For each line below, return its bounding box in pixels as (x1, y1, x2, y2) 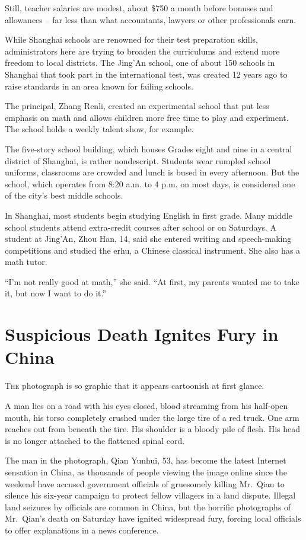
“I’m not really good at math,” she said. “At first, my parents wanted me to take (5, 275, 299, 287)
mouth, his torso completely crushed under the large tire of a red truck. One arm (5, 411, 299, 423)
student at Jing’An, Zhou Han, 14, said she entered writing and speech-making (5, 232, 292, 245)
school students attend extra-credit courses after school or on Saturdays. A (5, 221, 277, 233)
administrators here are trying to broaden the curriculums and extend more (5, 44, 280, 57)
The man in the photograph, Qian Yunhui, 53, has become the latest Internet (5, 454, 286, 466)
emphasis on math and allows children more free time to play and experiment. (5, 111, 289, 123)
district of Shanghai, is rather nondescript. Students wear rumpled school (5, 154, 271, 167)
